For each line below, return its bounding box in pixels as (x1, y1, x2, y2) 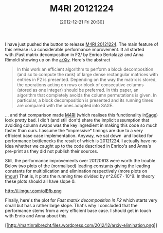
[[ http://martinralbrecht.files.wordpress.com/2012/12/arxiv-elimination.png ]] (5, 222, 157, 228)
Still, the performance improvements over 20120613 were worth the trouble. (5, 157, 157, 163)
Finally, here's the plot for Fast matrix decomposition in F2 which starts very (5, 197, 158, 203)
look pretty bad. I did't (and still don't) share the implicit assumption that (5, 117, 149, 123)
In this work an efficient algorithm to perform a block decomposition (17, 66, 154, 72)
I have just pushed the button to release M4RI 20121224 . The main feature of (5, 41, 159, 47)
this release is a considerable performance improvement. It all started (5, 46, 145, 52)
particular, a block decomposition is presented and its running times (17, 97, 153, 103)
